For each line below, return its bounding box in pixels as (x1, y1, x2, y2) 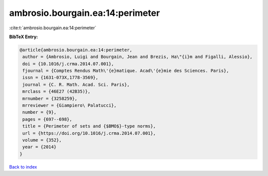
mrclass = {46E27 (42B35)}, (22, 89, 91, 94)
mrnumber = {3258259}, (22, 96, 78, 101)
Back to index (9, 164, 37, 170)
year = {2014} (22, 144, 57, 150)
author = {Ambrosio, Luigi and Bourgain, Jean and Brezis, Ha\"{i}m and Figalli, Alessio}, (22, 54, 253, 59)
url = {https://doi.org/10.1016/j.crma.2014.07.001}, (22, 130, 156, 136)
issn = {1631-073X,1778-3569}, (22, 75, 99, 80)
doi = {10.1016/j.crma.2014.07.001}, (22, 61, 114, 66)
